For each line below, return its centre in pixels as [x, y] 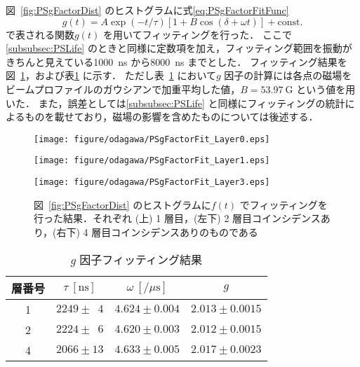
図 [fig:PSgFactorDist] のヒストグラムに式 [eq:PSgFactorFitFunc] [147, 10]
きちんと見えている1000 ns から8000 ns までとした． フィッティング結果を [176, 61]
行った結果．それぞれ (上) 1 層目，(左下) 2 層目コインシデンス [177, 218]
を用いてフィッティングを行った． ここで [198, 34]
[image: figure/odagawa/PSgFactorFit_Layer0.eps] [152, 139]
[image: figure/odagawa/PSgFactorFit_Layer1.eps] [152, 161]
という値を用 [326, 89]
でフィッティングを [284, 204]
